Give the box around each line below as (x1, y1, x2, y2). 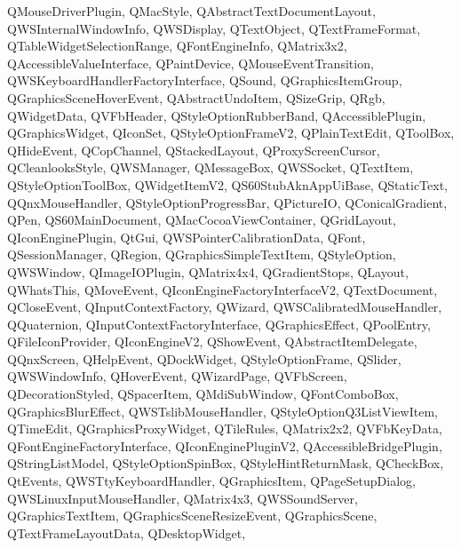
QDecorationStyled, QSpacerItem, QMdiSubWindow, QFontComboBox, (7, 385, 399, 403)
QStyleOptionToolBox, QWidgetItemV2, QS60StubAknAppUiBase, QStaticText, (7, 175, 448, 194)
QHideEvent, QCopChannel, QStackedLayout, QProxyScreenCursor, (7, 140, 380, 159)
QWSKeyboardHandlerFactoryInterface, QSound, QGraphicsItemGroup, (7, 71, 402, 90)
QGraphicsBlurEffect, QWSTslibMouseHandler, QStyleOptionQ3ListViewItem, (7, 401, 438, 420)
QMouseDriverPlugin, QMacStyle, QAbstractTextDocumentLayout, (7, 2, 376, 20)
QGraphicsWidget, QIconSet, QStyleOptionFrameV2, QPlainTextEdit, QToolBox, (7, 123, 455, 142)
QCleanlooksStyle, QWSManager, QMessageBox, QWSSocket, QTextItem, (7, 158, 414, 177)
